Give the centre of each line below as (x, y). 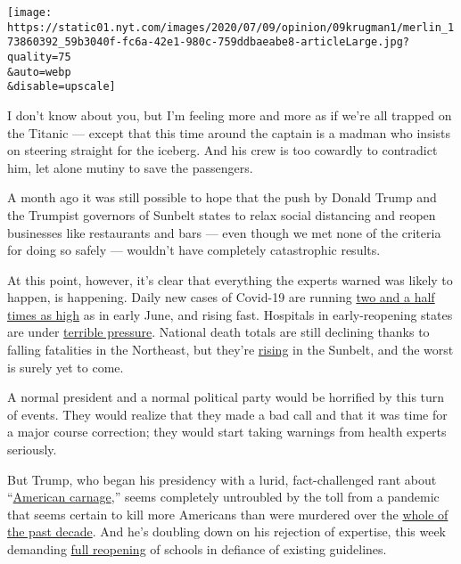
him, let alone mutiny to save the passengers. (130, 167)
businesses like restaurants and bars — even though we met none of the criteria (224, 232)
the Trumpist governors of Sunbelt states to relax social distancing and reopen (222, 214)
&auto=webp (39, 72)
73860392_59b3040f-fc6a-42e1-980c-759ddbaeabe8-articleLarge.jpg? (209, 42)
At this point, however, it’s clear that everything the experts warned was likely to (230, 279)
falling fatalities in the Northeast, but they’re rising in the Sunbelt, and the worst (230, 350)
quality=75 (39, 57)
